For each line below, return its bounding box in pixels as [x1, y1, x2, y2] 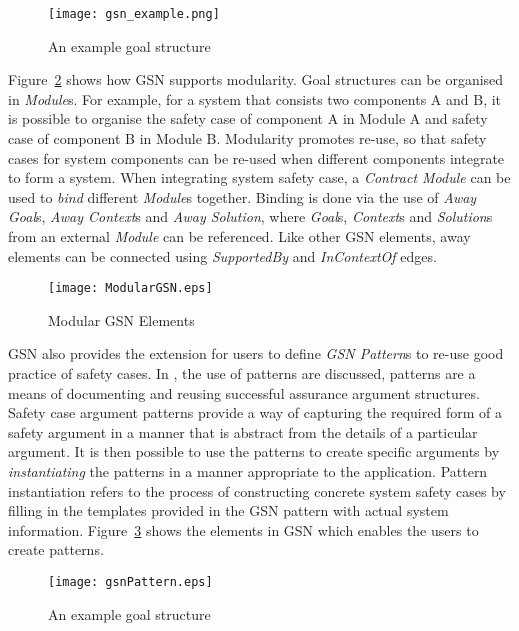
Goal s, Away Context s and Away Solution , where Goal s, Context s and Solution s [8, 206, 493, 227]
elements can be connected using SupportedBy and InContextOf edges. [8, 245, 437, 266]
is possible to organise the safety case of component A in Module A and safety [8, 108, 488, 129]
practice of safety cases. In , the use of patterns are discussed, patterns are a [8, 363, 476, 384]
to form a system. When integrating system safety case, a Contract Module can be [8, 167, 511, 188]
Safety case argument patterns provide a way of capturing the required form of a [8, 402, 502, 423]
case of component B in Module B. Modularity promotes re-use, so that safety [8, 128, 487, 149]
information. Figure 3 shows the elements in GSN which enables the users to [8, 519, 479, 540]
